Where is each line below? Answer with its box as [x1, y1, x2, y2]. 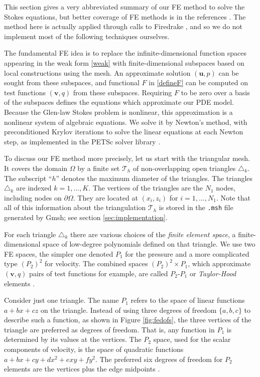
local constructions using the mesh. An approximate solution [4, 67, 191, 78]
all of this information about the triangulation [4, 202, 146, 213]
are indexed [16, 182, 52, 193]
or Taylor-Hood [189, 268, 236, 278]
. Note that [216, 192, 250, 203]
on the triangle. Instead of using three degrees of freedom [40, 304, 217, 315]
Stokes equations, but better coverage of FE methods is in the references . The [4, 11, 246, 22]
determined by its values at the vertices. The [4, 334, 142, 344]
